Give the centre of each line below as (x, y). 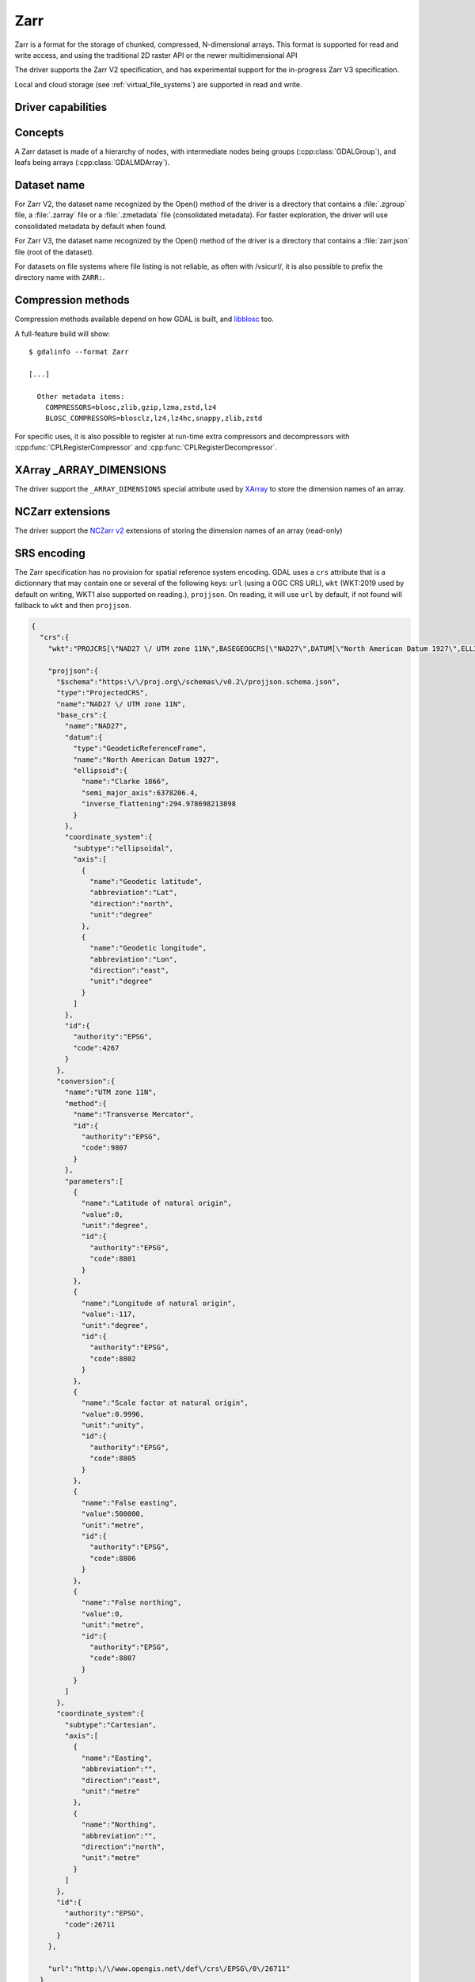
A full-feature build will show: (63, 334)
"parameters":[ (94, 1181)
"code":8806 (113, 1558)
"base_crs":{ (82, 715)
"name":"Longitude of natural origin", (159, 1303)
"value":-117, (108, 1314)
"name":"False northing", (131, 1603)
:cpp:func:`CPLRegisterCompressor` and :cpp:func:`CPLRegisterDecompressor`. (146, 447)
